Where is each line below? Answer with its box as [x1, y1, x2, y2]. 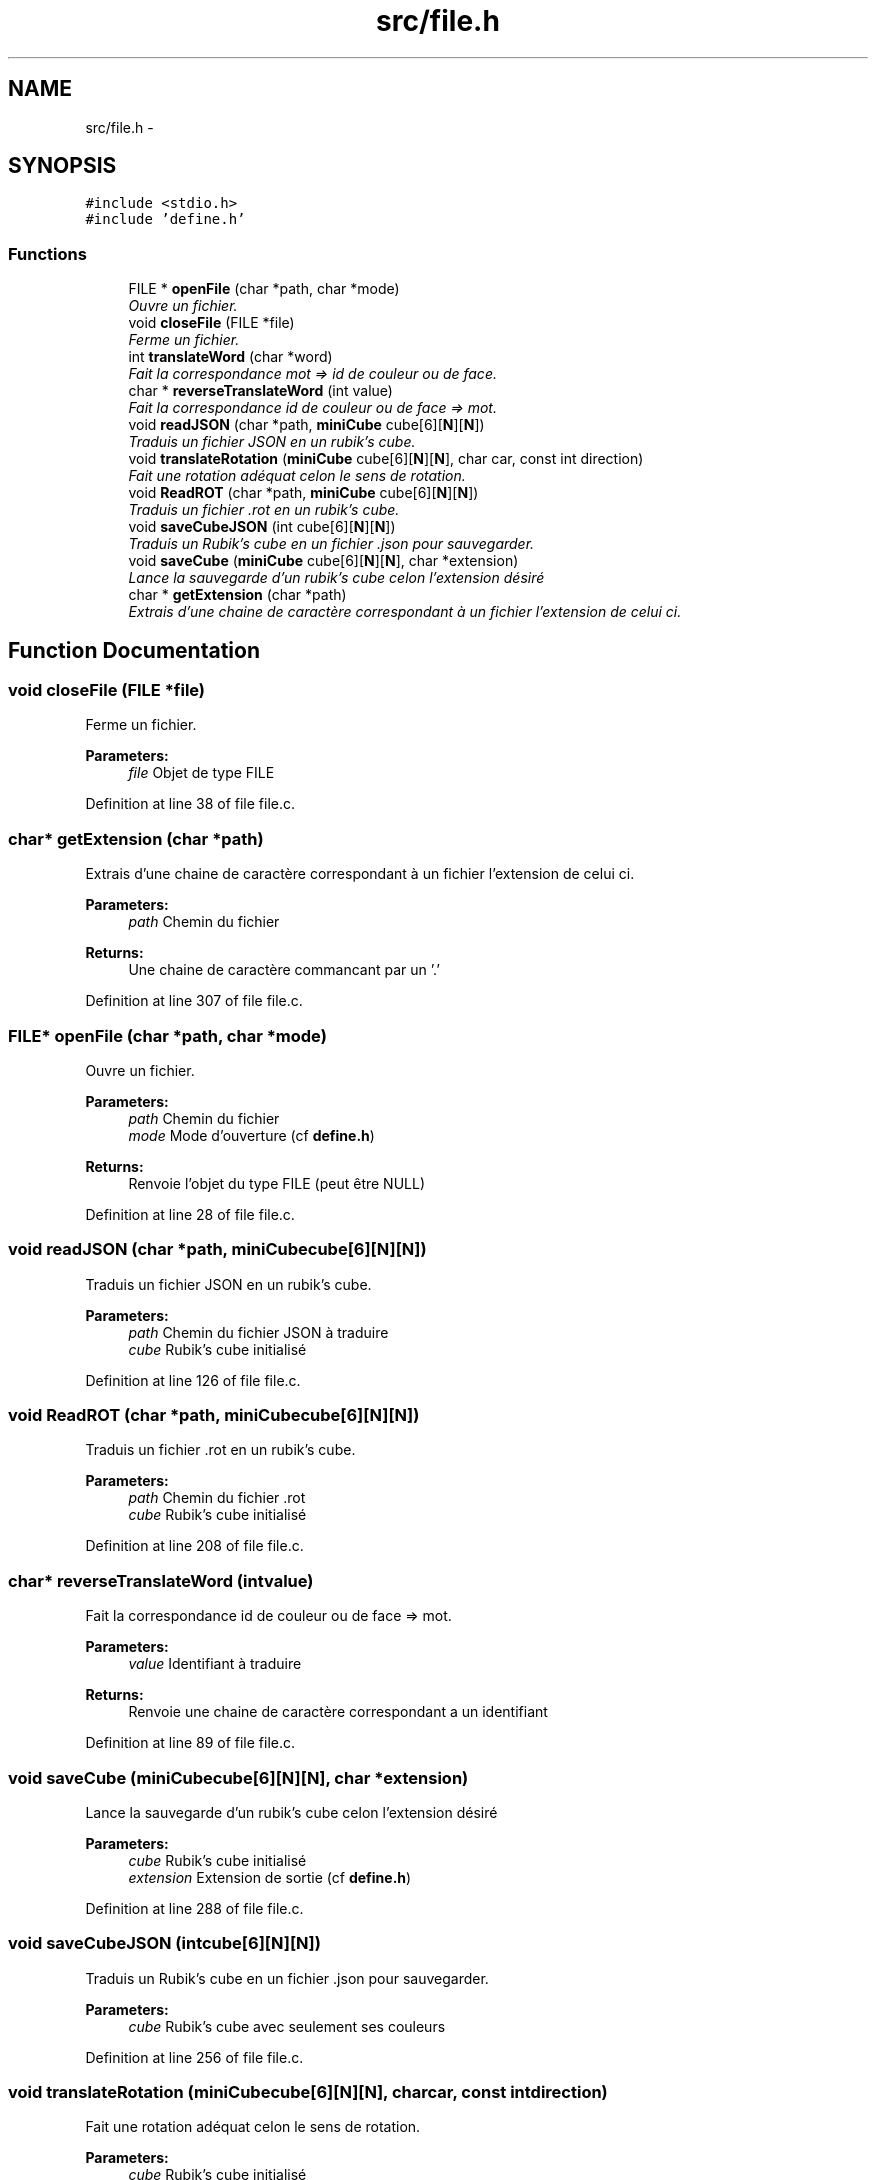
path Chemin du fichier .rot [128, 1489, 306, 1507]
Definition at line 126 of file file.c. [85, 1371, 301, 1389]
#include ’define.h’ [85, 211, 246, 228]
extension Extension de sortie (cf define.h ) [128, 1868, 412, 1886]
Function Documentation [8, 637, 260, 663]
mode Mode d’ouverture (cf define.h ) [128, 1126, 375, 1144]
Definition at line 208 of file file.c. [85, 1537, 304, 1555]
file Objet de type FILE [128, 764, 275, 782]
